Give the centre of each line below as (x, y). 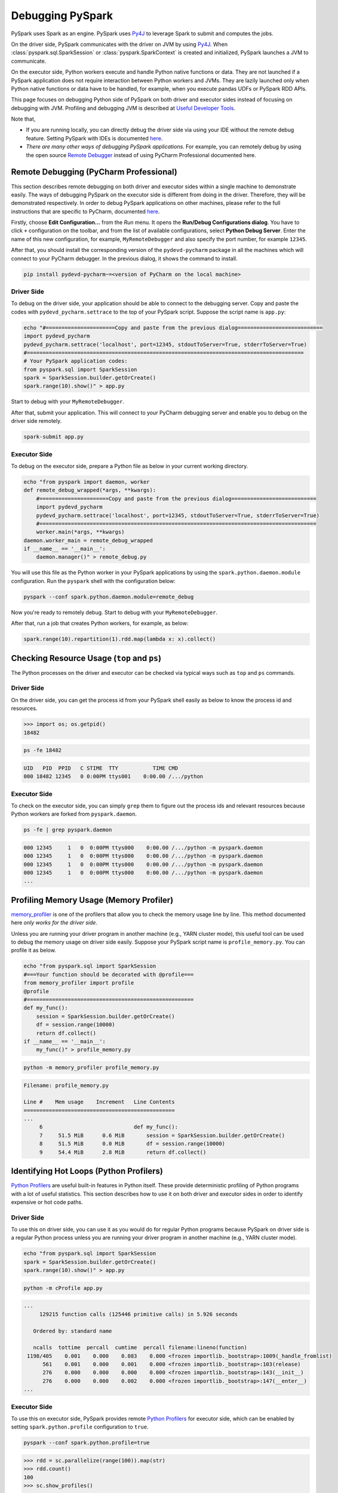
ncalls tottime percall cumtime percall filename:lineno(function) (140, 1348)
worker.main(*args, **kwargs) (80, 532)
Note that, (23, 119)
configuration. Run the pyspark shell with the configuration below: (93, 581)
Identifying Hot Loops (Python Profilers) (87, 1171)
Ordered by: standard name (73, 1331)
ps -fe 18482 (43, 750)
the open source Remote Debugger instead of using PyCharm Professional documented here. (141, 155)
